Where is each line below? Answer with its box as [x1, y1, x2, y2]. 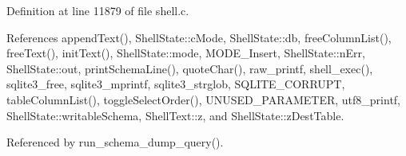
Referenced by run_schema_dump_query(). [6, 134, 224, 150]
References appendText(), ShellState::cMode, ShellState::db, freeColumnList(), [6, 29, 392, 45]
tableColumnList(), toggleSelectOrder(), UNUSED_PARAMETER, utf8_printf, [6, 91, 401, 107]
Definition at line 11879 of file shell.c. [6, 2, 189, 18]
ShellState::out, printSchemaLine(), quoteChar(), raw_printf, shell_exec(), [6, 60, 373, 76]
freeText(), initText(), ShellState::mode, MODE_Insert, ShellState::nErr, [6, 45, 365, 61]
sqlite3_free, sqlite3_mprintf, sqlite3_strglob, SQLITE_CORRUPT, [6, 76, 345, 92]
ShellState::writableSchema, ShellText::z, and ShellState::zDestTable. [6, 107, 344, 123]
